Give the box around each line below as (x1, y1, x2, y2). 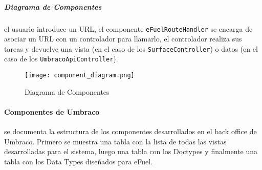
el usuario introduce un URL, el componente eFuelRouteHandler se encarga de (4, 23, 253, 34)
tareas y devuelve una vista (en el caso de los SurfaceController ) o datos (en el (4, 43, 258, 54)
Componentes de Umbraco (4, 106, 100, 117)
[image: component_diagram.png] (25, 72, 135, 79)
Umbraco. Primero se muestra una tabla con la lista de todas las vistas (4, 136, 227, 146)
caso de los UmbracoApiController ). (4, 53, 118, 64)
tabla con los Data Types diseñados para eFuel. (4, 156, 153, 166)
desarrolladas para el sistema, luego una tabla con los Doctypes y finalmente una (4, 146, 258, 157)
